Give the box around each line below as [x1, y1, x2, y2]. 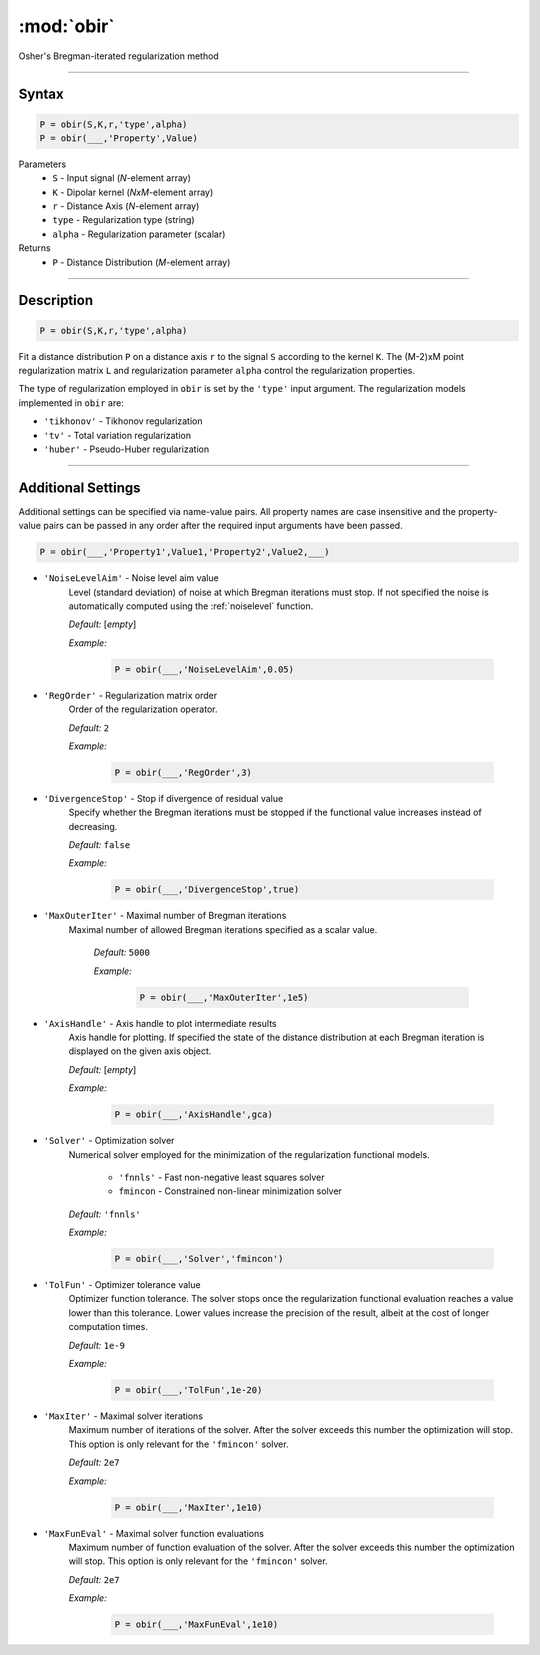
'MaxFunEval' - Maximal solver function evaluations [43, 1527, 265, 1539]
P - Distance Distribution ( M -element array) [52, 256, 231, 268]
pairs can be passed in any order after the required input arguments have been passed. [43, 520, 404, 532]
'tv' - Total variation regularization [43, 429, 192, 441]
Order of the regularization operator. [68, 703, 218, 715]
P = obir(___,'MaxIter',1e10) [114, 1501, 263, 1513]
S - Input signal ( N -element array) [52, 172, 192, 184]
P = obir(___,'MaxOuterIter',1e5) [139, 991, 309, 1003]
